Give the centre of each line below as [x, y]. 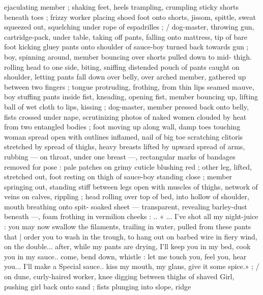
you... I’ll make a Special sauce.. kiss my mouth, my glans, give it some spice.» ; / [132, 266]
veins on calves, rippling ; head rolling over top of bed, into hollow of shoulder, [127, 196]
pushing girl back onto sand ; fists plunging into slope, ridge [98, 286]
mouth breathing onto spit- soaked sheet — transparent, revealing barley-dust [126, 206]
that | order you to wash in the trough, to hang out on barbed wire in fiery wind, [131, 236]
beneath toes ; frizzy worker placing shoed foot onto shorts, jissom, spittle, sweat [130, 17]
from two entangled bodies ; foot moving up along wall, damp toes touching [122, 127]
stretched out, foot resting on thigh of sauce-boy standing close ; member [118, 177]
